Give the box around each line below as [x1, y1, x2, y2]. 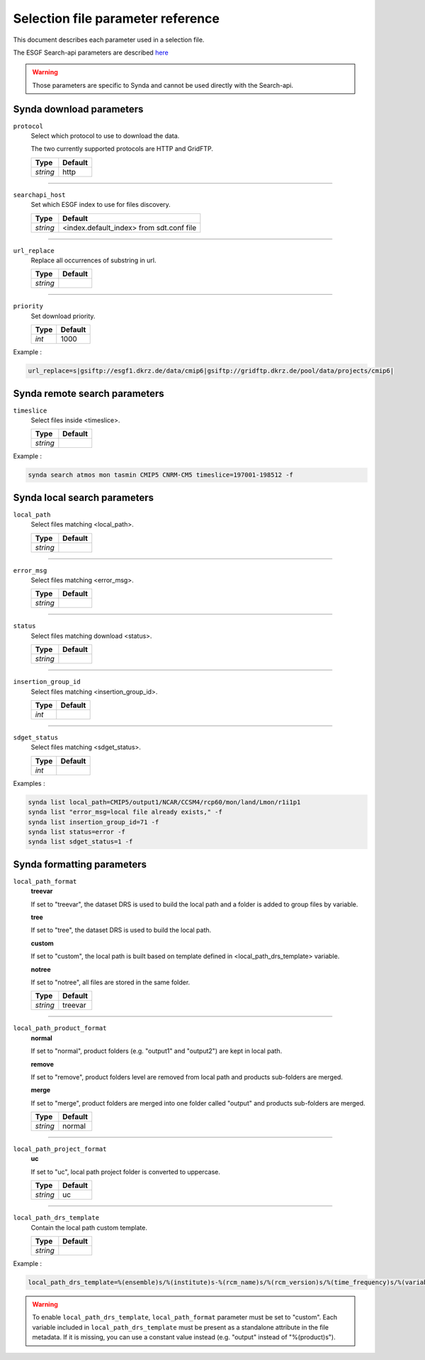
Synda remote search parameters [13, 387, 164, 400]
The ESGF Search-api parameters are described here [13, 48, 169, 57]
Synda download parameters [13, 103, 144, 115]
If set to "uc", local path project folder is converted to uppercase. [30, 1167, 221, 1176]
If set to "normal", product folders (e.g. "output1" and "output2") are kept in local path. [30, 1047, 283, 1055]
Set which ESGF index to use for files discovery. [30, 201, 171, 209]
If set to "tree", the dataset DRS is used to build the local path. [30, 926, 212, 935]
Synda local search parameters [13, 491, 154, 503]
